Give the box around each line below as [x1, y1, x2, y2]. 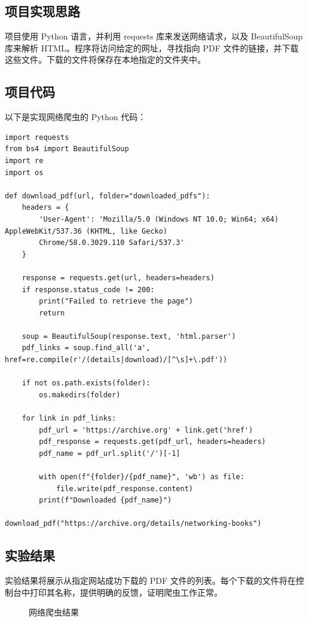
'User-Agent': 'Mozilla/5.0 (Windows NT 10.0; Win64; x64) [39, 215, 279, 223]
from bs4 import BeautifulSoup [5, 145, 129, 154]
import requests [5, 133, 69, 142]
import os [5, 168, 44, 177]
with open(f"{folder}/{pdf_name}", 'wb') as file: [39, 473, 244, 481]
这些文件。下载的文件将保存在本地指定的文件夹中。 [5, 53, 206, 66]
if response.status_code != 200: [22, 285, 155, 294]
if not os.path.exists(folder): [22, 379, 151, 388]
